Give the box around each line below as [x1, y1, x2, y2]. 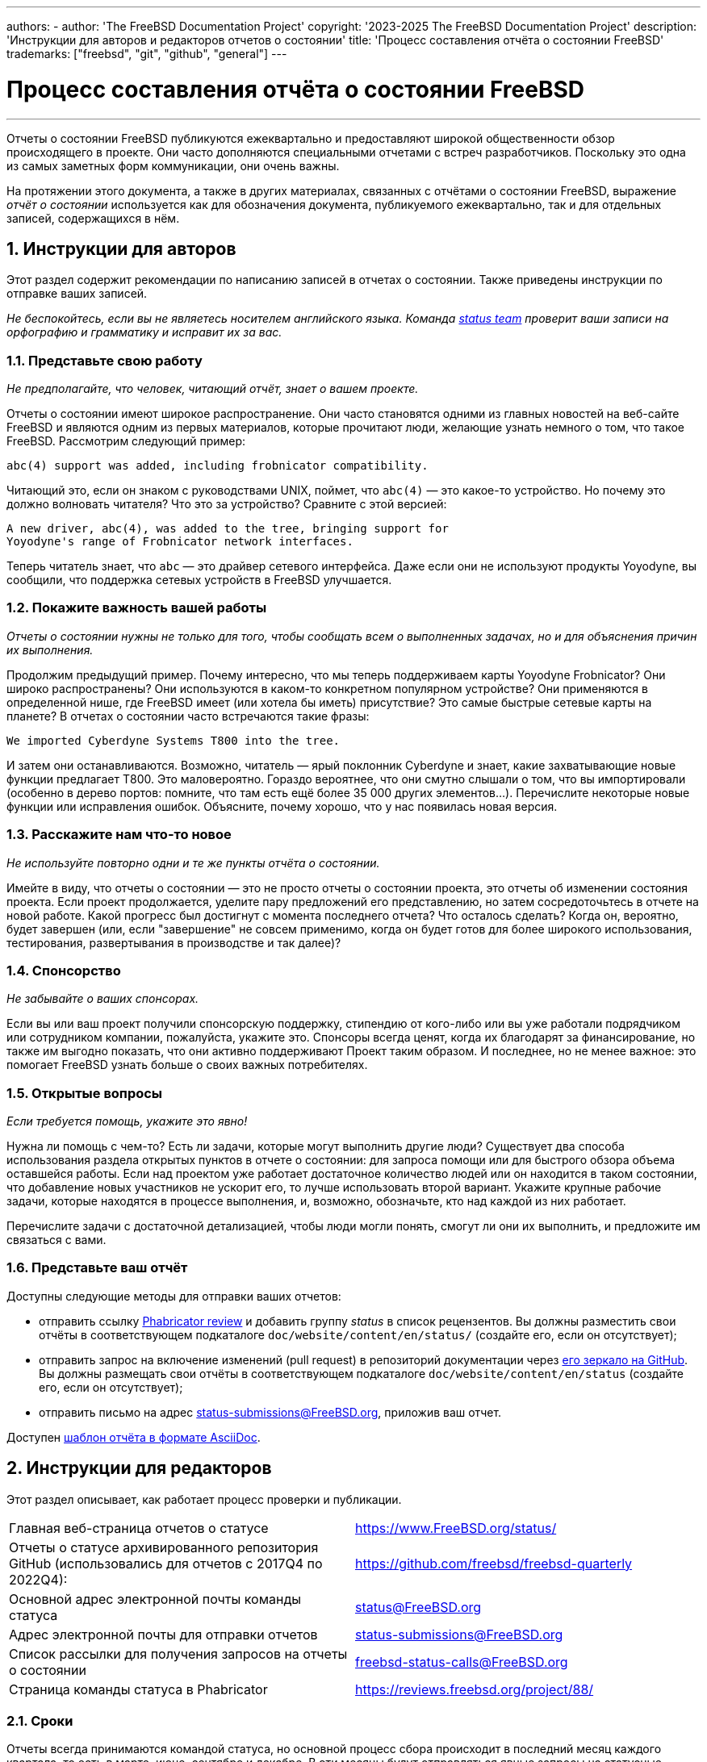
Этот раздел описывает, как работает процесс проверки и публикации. [6, 1492, 402, 1506]
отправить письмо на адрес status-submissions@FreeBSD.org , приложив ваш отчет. [39, 1405, 502, 1419]
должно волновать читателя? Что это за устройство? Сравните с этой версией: [6, 497, 447, 511]
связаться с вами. [6, 1233, 107, 1247]
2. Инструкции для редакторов [6, 1458, 272, 1479]
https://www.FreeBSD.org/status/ [355, 1519, 557, 1536]
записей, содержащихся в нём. [6, 211, 180, 225]
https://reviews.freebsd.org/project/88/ [355, 1681, 594, 1697]
